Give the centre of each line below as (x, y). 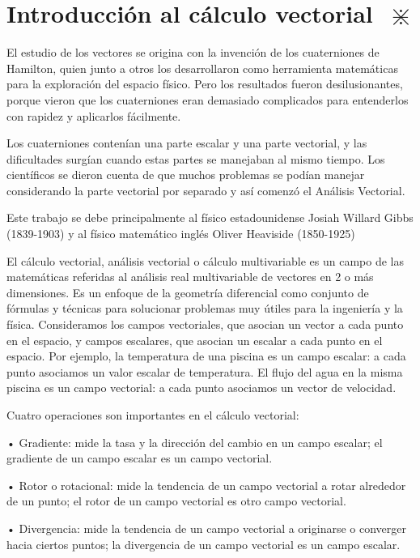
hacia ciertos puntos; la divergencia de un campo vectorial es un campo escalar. (204, 544)
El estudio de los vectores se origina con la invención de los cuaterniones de (193, 52)
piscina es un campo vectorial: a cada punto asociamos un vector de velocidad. (202, 388)
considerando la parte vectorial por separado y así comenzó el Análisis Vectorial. (206, 190)
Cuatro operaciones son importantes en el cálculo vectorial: (153, 415)
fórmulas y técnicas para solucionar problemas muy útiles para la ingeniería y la (205, 308)
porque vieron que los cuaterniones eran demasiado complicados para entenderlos (208, 99)
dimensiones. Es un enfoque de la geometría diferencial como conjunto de (188, 292)
